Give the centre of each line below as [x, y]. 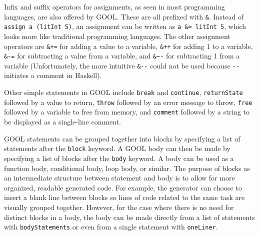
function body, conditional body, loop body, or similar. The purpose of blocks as [127, 168]
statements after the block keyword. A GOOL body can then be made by [117, 148]
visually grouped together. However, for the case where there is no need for [119, 207]
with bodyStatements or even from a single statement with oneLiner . [111, 227]
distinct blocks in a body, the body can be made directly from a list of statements [129, 217]
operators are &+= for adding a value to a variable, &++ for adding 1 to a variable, [128, 46]
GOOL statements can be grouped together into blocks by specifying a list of [122, 138]
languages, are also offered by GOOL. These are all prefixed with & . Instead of [124, 16]
